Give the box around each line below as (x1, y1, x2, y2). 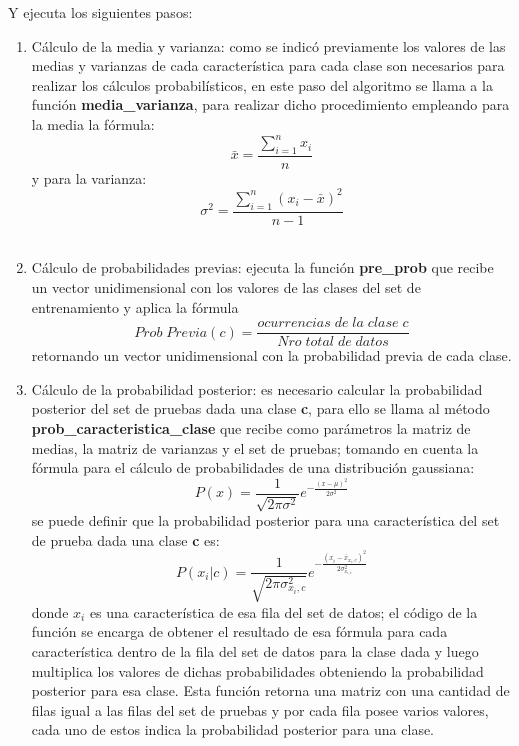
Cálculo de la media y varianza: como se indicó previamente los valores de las (31, 35, 506, 56)
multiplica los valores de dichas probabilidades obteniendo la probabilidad (31, 660, 484, 681)
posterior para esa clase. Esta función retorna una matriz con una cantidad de (31, 680, 510, 701)
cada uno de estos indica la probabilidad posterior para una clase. (31, 719, 435, 740)
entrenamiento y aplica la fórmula (31, 296, 239, 317)
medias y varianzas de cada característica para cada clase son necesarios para (31, 55, 505, 76)
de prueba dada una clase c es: (31, 529, 220, 550)
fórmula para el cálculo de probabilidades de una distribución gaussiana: (31, 457, 475, 478)
